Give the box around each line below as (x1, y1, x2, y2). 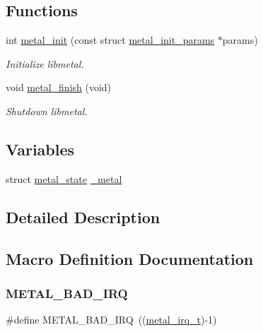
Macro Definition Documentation (6, 247, 254, 269)
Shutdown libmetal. (6, 103, 88, 118)
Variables (6, 138, 75, 160)
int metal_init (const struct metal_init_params (6, 32, 215, 47)
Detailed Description (6, 206, 160, 227)
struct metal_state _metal (6, 171, 122, 186)
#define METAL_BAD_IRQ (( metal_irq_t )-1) (6, 312, 217, 327)
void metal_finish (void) (6, 80, 112, 95)
